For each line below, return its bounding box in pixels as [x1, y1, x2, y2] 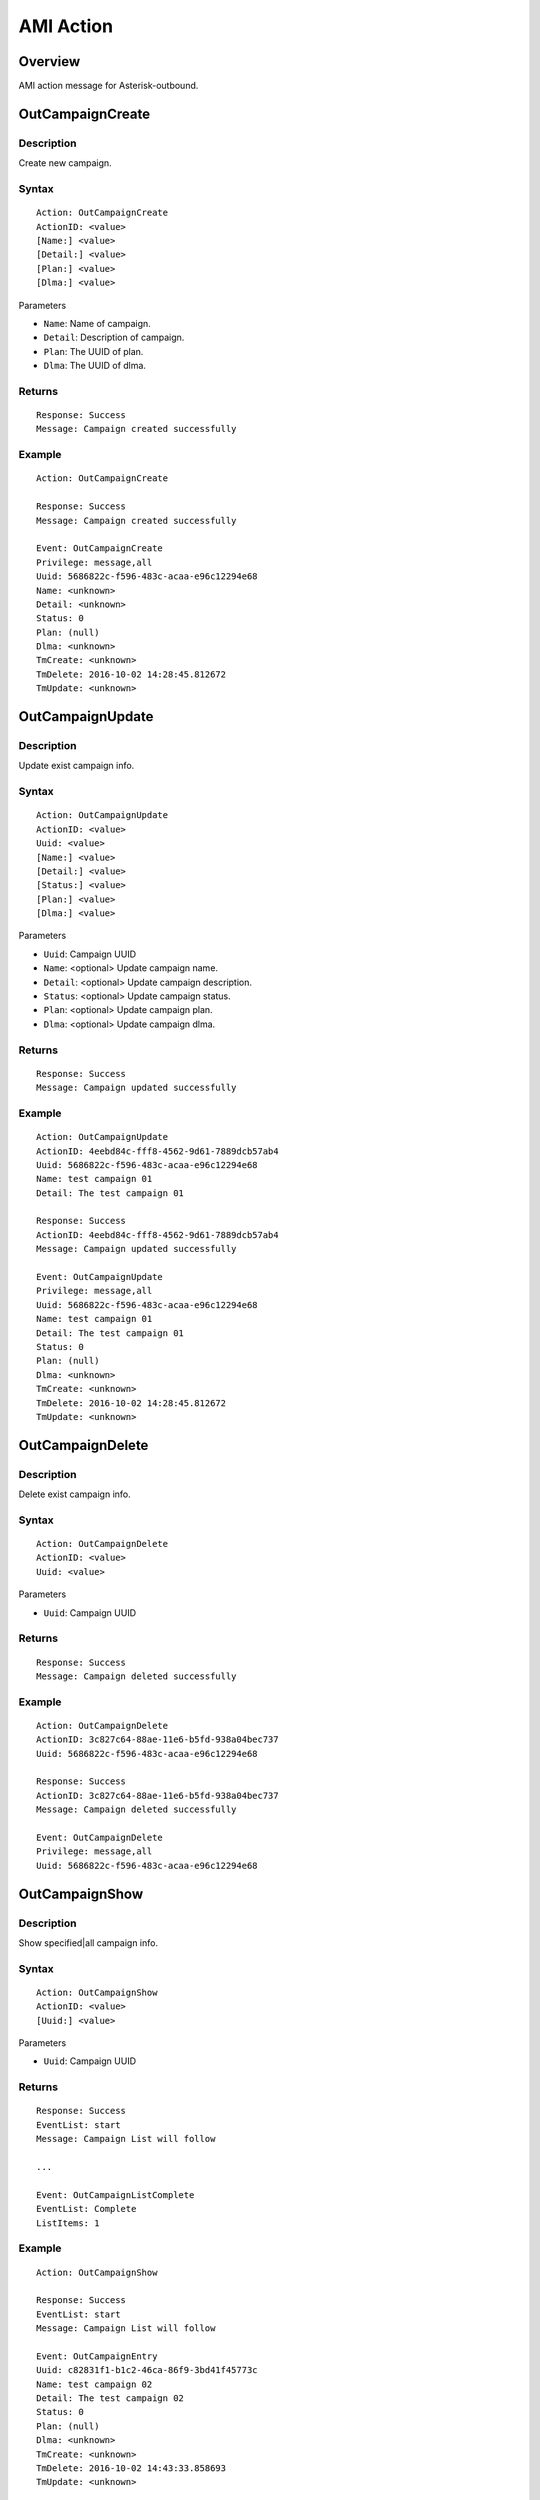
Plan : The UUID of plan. [43, 345, 144, 357]
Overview [18, 53, 81, 70]
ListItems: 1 [36, 2217, 100, 2229]
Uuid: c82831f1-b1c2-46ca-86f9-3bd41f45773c [36, 2365, 259, 2376]
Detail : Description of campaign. [43, 331, 185, 344]
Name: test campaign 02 [36, 2378, 153, 2390]
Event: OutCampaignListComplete [36, 2189, 195, 2200]
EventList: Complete [36, 2203, 137, 2215]
